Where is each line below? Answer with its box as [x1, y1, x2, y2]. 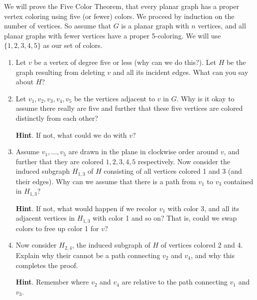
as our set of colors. [43, 40, 103, 50]
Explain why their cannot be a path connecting [15, 250, 160, 260]
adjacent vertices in [15, 213, 75, 223]
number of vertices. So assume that [4, 20, 111, 31]
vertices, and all [198, 20, 246, 31]
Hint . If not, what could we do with [15, 129, 127, 140]
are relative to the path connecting [122, 277, 228, 287]
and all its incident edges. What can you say [113, 66, 249, 77]
